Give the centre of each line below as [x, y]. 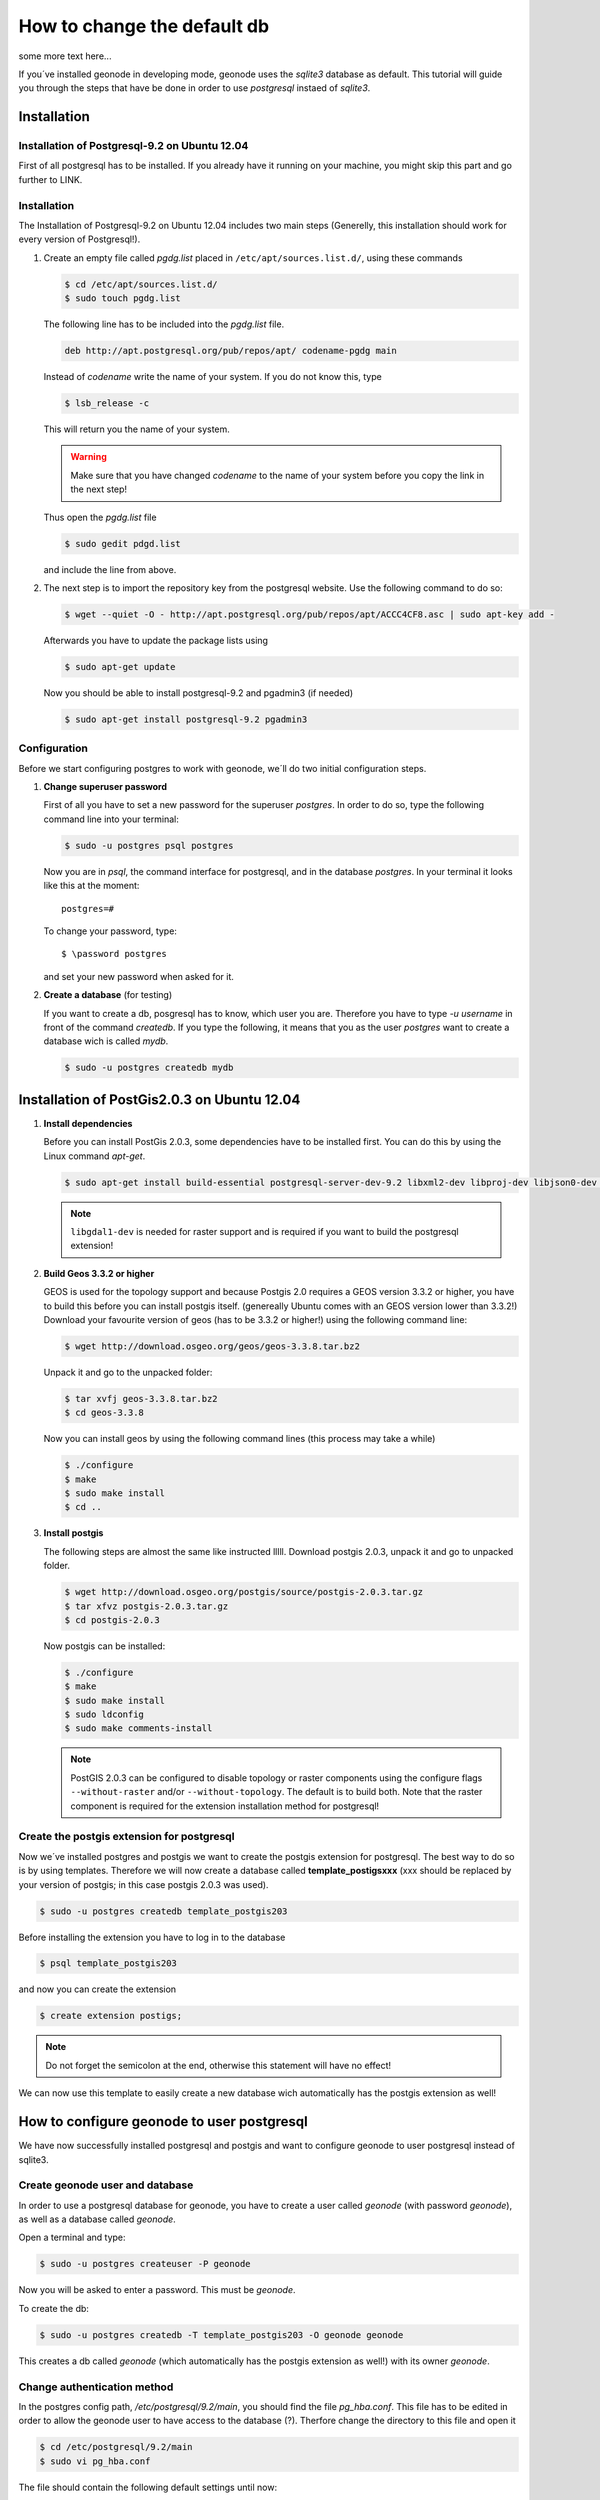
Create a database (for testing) [108, 995]
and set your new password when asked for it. [139, 976]
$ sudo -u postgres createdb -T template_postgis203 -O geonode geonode [221, 2334]
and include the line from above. [110, 569]
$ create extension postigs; [111, 2016]
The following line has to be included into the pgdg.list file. [164, 324]
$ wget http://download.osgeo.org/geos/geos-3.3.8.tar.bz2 [212, 1346]
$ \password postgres [114, 954]
